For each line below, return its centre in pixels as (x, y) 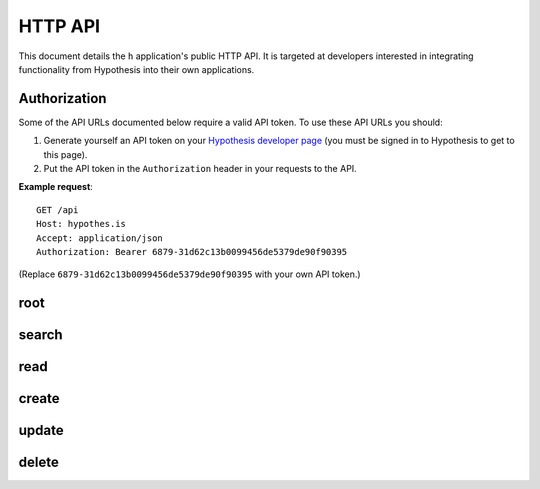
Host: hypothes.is (81, 224)
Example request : (56, 187)
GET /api (57, 209)
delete (38, 462)
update (41, 430)
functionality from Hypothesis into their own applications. (136, 69)
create (39, 398)
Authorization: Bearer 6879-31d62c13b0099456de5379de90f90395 (192, 251)
